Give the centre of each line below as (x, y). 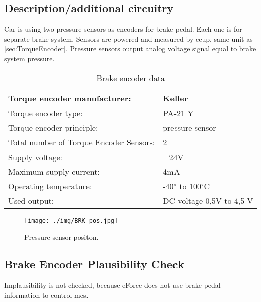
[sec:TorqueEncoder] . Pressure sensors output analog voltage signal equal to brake (130, 49)
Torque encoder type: (46, 113)
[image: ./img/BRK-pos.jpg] (71, 221)
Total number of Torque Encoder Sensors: (82, 142)
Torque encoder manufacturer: (70, 98)
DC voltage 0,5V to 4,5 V (208, 200)
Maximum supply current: (54, 171)
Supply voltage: (35, 157)
